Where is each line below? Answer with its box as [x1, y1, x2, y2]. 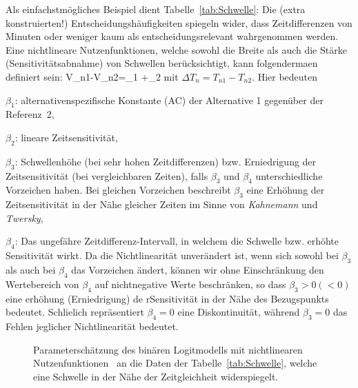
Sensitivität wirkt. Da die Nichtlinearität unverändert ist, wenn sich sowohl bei [6, 248, 339, 263]
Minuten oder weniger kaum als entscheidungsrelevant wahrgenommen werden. [6, 29, 339, 43]
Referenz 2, [6, 107, 54, 121]
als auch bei [6, 262, 56, 276]
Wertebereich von [6, 276, 79, 291]
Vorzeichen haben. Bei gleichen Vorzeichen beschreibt [6, 183, 231, 197]
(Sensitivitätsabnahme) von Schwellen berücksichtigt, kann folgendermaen [6, 56, 318, 70]
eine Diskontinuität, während [177, 305, 300, 319]
